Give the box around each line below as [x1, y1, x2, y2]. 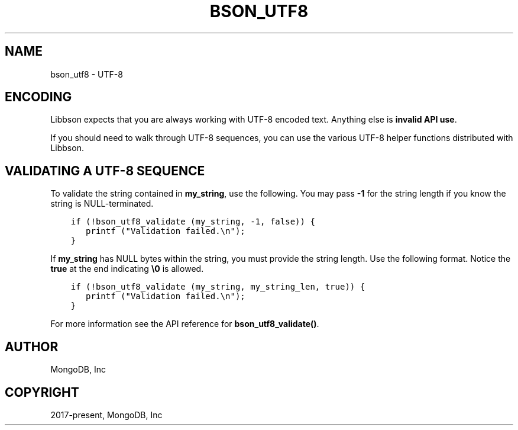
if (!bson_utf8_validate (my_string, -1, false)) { [70, 217, 315, 227]
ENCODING [5, 89, 72, 105]
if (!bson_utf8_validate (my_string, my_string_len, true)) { [70, 282, 365, 292]
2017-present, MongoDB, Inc [50, 409, 163, 420]
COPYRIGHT [5, 384, 79, 400]
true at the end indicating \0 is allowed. [50, 264, 204, 274]
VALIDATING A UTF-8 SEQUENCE [5, 163, 205, 178]
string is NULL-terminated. [50, 198, 154, 209]
